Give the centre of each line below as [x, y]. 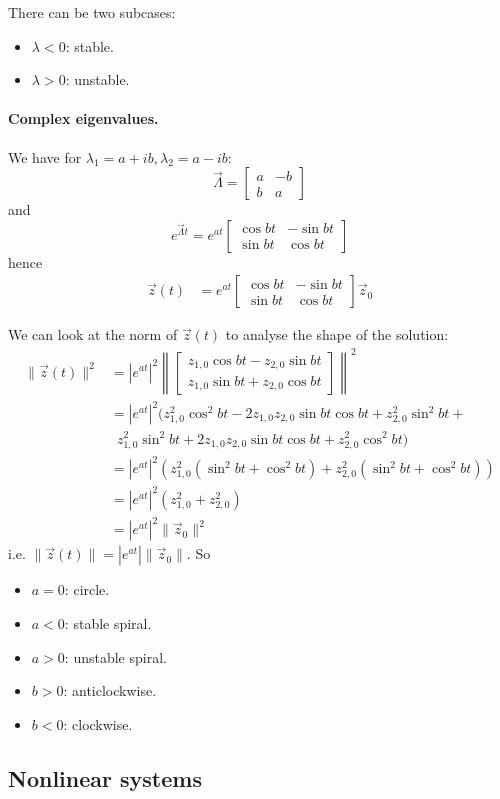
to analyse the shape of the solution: [337, 334]
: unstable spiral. [115, 656]
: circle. [87, 589]
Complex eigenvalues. [83, 118]
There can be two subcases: [92, 12]
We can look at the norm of [93, 334]
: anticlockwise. [110, 690]
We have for [45, 156]
